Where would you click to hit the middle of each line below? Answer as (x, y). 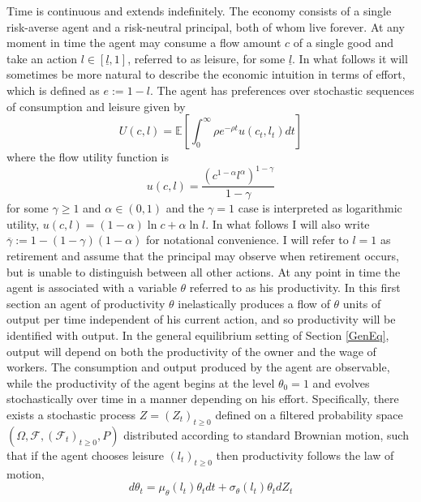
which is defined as (53, 90)
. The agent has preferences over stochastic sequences (282, 90)
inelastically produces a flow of (254, 303)
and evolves (341, 382)
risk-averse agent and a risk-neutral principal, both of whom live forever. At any (206, 26)
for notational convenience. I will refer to (247, 240)
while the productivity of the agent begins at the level (141, 382)
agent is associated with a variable (92, 287)
